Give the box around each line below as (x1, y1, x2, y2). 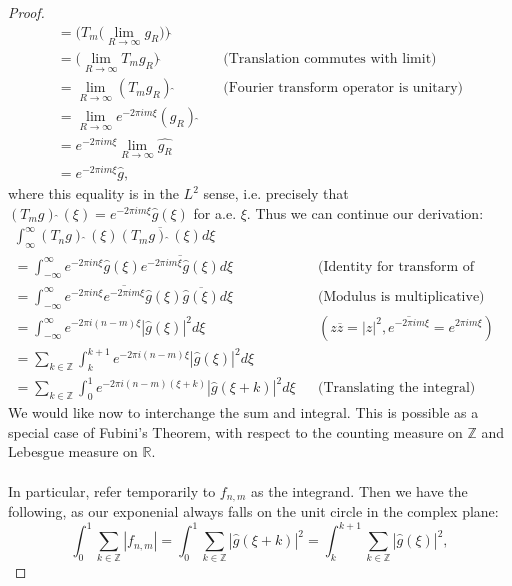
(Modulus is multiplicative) (317, 289, 485, 304)
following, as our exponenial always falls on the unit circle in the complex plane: (8, 501, 499, 522)
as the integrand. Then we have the (251, 480, 468, 501)
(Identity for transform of (317, 259, 475, 274)
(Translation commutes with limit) (223, 51, 437, 66)
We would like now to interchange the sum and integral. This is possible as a (8, 402, 479, 423)
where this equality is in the (8, 183, 179, 204)
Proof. (8, 2, 45, 22)
